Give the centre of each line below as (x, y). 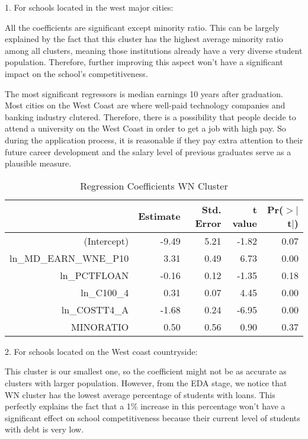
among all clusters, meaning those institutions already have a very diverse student (154, 50)
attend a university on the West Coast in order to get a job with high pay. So (145, 128)
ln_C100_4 (105, 292)
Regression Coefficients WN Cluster (154, 185)
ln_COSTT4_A (95, 309)
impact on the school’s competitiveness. (76, 73)
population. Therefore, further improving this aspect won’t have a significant (144, 62)
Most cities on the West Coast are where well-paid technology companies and (145, 105)
